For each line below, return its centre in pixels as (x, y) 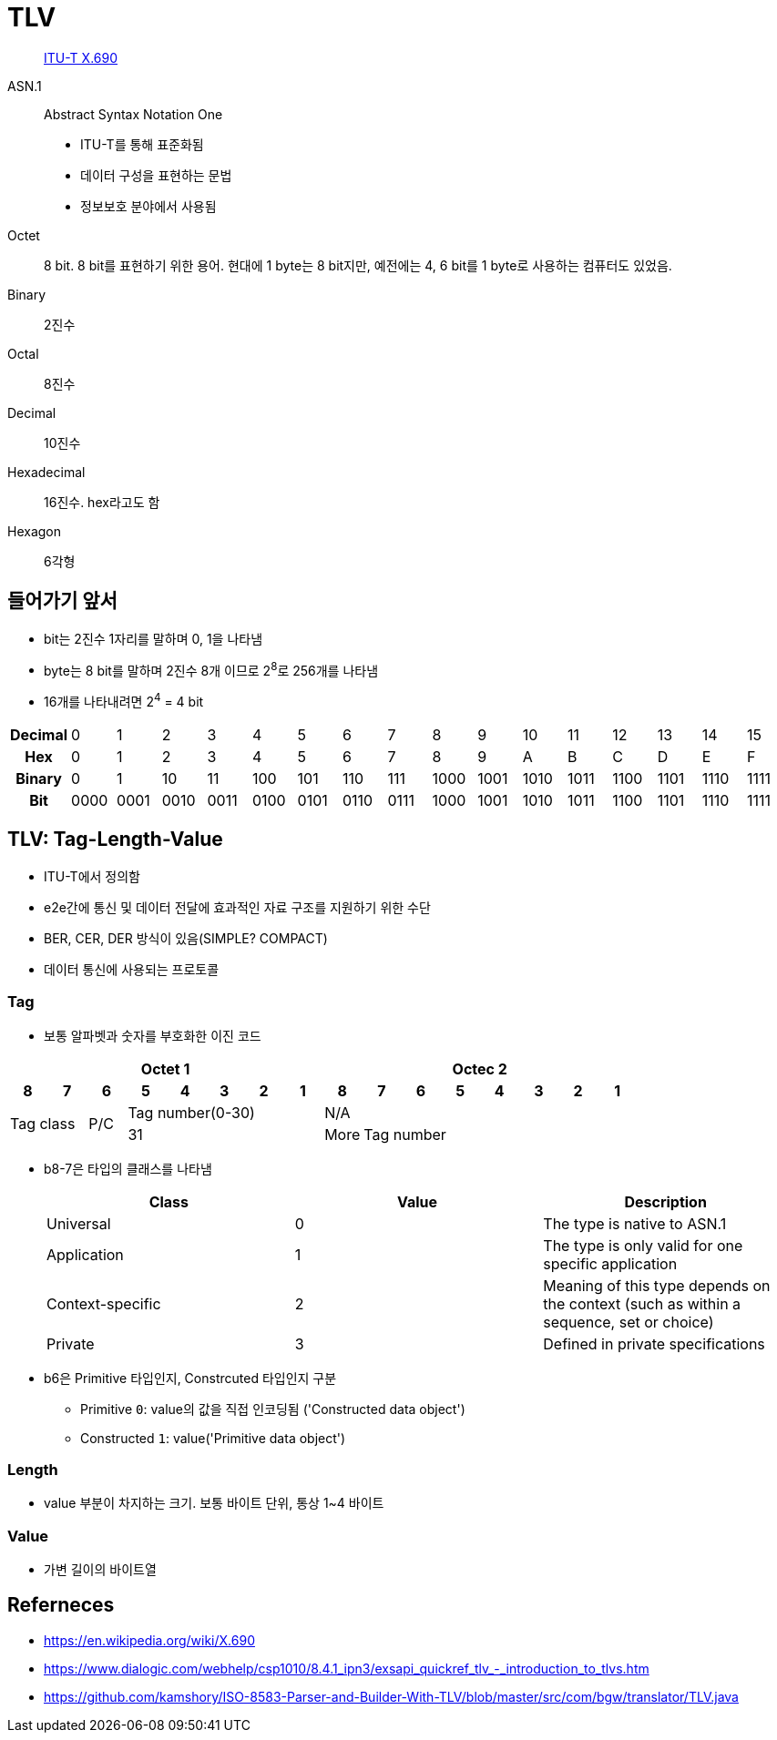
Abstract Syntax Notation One (133, 114)
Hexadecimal (46, 472)
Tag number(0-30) (191, 1112)
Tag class (43, 1123)
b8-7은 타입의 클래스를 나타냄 (128, 1168)
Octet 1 (165, 1068)
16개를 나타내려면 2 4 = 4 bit (124, 700)
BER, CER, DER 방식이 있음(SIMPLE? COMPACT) (186, 938)
